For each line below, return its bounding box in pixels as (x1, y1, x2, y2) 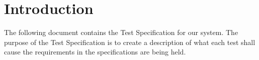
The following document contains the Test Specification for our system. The (4, 27, 238, 37)
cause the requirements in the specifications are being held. (4, 46, 186, 57)
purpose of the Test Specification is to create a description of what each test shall (4, 36, 255, 47)
